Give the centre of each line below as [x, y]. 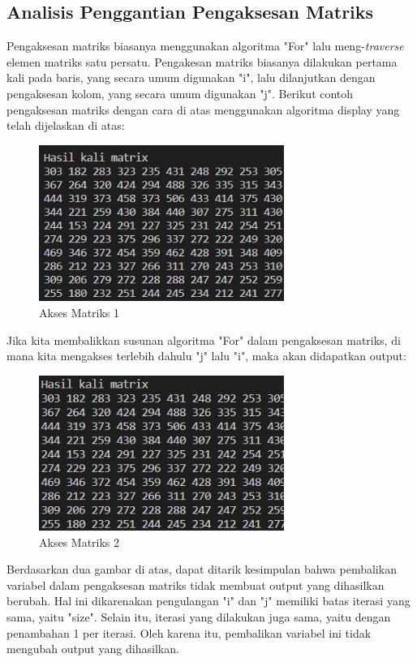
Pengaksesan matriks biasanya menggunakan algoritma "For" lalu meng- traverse [205, 46]
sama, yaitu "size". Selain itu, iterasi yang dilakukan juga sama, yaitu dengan [199, 616]
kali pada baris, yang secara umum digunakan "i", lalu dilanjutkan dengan [191, 77]
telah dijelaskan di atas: [66, 125]
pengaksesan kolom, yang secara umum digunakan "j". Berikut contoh [180, 93]
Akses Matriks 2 [80, 542]
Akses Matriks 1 [80, 312]
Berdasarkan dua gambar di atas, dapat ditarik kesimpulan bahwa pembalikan [202, 569]
